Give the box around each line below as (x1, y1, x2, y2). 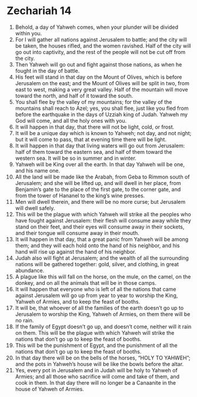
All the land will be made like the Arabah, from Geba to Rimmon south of (15, 173, 190, 180)
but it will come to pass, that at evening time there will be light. (15, 136, 167, 143)
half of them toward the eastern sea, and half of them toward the (15, 148, 172, 155)
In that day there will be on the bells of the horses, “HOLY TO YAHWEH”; (15, 354, 191, 361)
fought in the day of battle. (15, 67, 80, 74)
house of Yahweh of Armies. (15, 385, 84, 392)
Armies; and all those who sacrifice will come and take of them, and (15, 373, 180, 380)
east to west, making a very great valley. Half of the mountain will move (15, 86, 188, 93)
